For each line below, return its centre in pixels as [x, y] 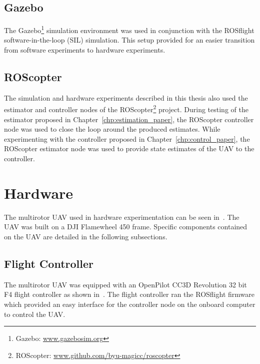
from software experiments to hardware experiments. [85, 50]
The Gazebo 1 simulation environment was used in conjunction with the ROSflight [129, 29]
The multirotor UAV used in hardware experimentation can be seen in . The [122, 217]
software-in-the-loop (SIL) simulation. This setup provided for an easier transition [129, 40]
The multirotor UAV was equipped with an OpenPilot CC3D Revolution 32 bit [125, 284]
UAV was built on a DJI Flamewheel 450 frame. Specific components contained [126, 227]
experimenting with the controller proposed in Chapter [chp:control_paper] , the [127, 138]
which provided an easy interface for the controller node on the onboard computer [130, 304]
